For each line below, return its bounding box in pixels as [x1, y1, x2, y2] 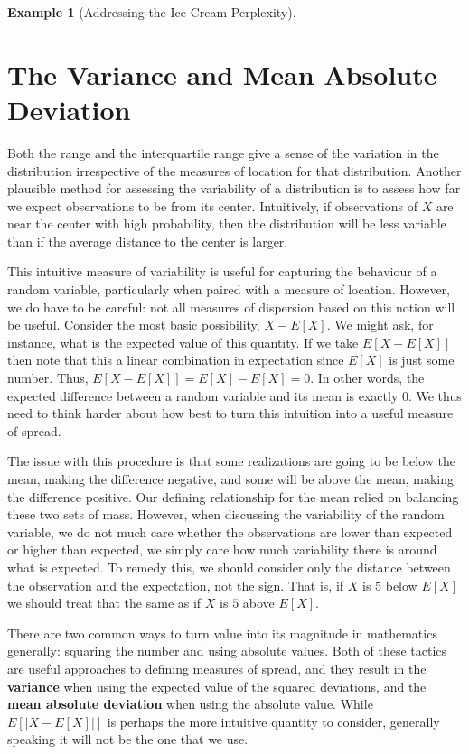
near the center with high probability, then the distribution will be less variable [7, 214, 446, 233]
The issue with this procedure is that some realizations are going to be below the [7, 451, 456, 470]
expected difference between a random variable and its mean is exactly [7, 386, 399, 405]
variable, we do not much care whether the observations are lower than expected [7, 522, 453, 541]
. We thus [408, 386, 462, 405]
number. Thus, [7, 368, 89, 387]
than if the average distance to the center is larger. [7, 231, 288, 250]
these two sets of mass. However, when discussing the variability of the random [7, 505, 445, 524]
